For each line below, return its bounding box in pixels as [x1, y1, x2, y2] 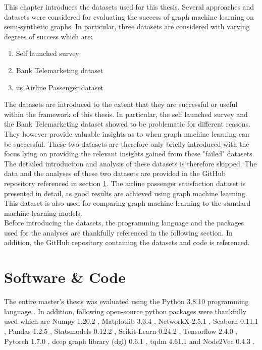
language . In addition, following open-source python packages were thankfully [4, 306, 247, 316]
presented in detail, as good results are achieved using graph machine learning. [4, 188, 247, 198]
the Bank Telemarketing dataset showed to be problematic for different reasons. [4, 119, 250, 129]
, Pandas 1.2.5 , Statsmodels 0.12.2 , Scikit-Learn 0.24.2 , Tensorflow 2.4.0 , [4, 325, 238, 336]
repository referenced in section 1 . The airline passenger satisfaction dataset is [4, 178, 246, 188]
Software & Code [4, 267, 126, 287]
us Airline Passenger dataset [16, 82, 104, 92]
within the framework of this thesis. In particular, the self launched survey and [4, 108, 248, 119]
